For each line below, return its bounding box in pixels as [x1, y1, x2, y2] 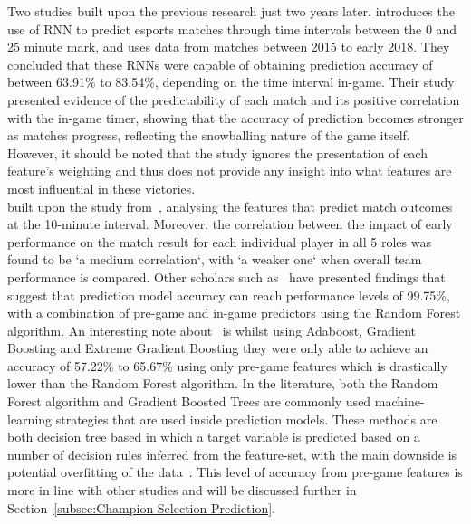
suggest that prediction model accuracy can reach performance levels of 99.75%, [7, 285, 450, 304]
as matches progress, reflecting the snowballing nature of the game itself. [7, 126, 410, 145]
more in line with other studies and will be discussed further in [7, 481, 357, 500]
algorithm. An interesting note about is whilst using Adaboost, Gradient [7, 320, 416, 339]
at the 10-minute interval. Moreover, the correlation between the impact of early [7, 214, 453, 233]
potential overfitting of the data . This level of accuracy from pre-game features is [7, 462, 463, 481]
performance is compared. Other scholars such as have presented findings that [7, 267, 446, 286]
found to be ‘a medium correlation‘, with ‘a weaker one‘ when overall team [7, 250, 422, 269]
